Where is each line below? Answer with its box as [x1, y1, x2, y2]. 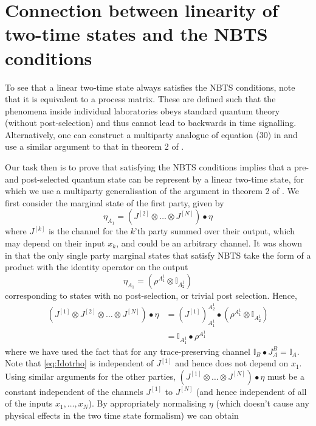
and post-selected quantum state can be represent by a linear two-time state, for [5, 172, 304, 185]
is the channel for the [48, 225, 128, 237]
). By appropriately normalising [88, 397, 207, 410]
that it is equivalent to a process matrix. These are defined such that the [5, 93, 276, 105]
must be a [267, 369, 304, 382]
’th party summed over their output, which [134, 225, 295, 237]
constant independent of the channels [5, 385, 143, 397]
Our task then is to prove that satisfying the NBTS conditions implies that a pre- [5, 161, 309, 173]
